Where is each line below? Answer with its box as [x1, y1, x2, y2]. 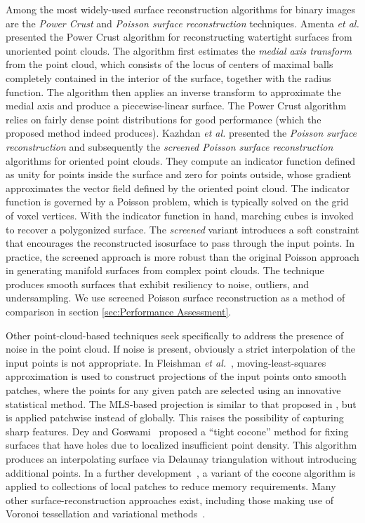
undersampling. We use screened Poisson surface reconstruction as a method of [6, 290, 345, 305]
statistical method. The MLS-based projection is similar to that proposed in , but [6, 396, 357, 411]
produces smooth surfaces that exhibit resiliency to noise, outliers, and [6, 276, 309, 291]
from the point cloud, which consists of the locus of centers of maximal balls [6, 57, 333, 72]
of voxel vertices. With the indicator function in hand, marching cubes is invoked [6, 208, 354, 222]
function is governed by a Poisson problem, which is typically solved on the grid [6, 194, 349, 209]
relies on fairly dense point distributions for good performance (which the [6, 111, 321, 126]
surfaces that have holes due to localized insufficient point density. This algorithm [6, 437, 357, 452]
